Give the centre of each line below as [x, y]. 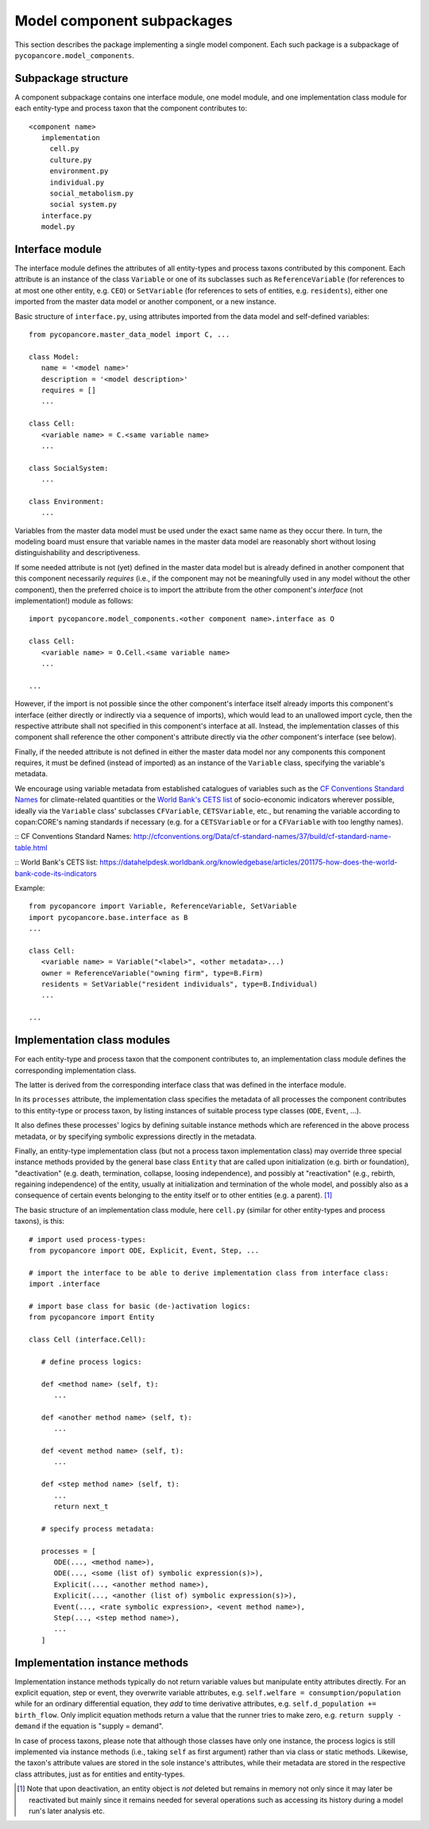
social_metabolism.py [92, 193]
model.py [58, 227]
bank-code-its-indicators [56, 873]
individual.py [77, 182]
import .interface [65, 1284]
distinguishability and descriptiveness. [77, 553]
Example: [30, 887]
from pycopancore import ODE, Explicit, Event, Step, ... [144, 1251]
